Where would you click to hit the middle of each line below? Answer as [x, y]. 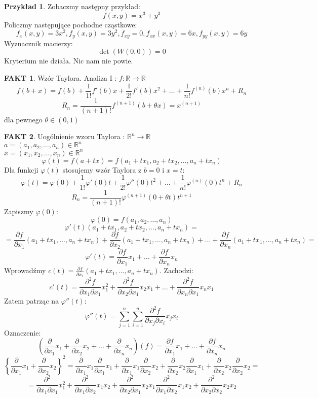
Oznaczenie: [23, 332]
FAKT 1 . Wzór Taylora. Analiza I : [61, 77]
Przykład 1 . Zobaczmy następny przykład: [72, 6]
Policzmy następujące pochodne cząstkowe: [71, 24]
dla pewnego [23, 119]
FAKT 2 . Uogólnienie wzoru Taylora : [65, 136]
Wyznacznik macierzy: [38, 43]
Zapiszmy [19, 211]
